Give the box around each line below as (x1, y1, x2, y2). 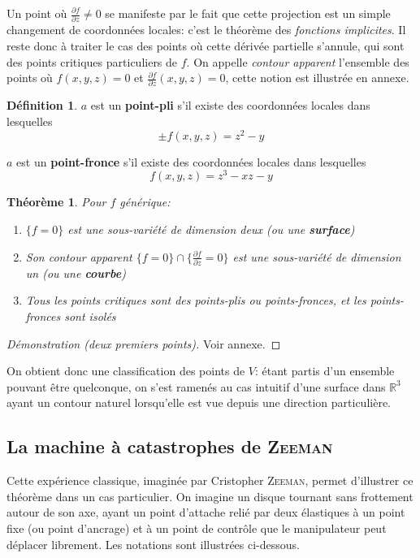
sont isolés (64, 308, 116, 325)
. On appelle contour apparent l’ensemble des (186, 53, 409, 70)
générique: (119, 193, 171, 210)
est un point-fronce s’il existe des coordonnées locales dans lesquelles (16, 153, 366, 170)
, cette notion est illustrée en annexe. (225, 69, 409, 86)
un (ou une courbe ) (25, 264, 126, 281)
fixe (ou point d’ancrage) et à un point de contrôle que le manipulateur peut (6, 519, 387, 536)
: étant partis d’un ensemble (254, 362, 395, 379)
